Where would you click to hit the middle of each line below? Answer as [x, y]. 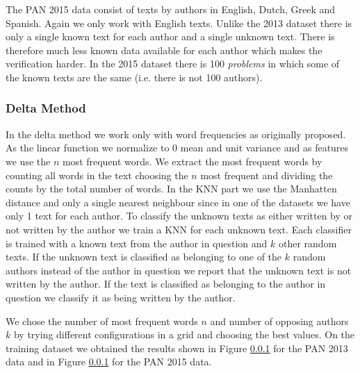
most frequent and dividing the [267, 175]
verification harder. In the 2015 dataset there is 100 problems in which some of [173, 64]
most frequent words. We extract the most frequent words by [192, 161]
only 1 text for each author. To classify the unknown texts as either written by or [179, 216]
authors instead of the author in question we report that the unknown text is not [179, 270]
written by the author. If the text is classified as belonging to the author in [166, 284]
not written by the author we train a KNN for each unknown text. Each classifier [179, 229]
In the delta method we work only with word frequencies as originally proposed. [176, 134]
